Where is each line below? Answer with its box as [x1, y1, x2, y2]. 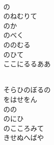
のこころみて [3, 123, 44, 133]
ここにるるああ [3, 59, 51, 69]
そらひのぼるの [3, 84, 51, 95]
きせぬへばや [3, 132, 44, 143]
